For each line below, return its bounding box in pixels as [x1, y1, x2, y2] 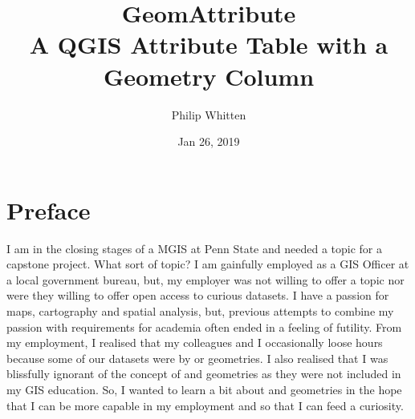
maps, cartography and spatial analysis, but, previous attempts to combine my [6, 303, 394, 319]
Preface [6, 193, 91, 226]
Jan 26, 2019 [177, 133, 240, 150]
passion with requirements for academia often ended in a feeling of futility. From [6, 318, 402, 335]
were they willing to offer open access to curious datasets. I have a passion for [6, 287, 389, 304]
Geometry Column [103, 59, 315, 92]
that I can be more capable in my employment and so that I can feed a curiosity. [6, 397, 404, 413]
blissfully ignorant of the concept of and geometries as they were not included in [6, 365, 401, 382]
